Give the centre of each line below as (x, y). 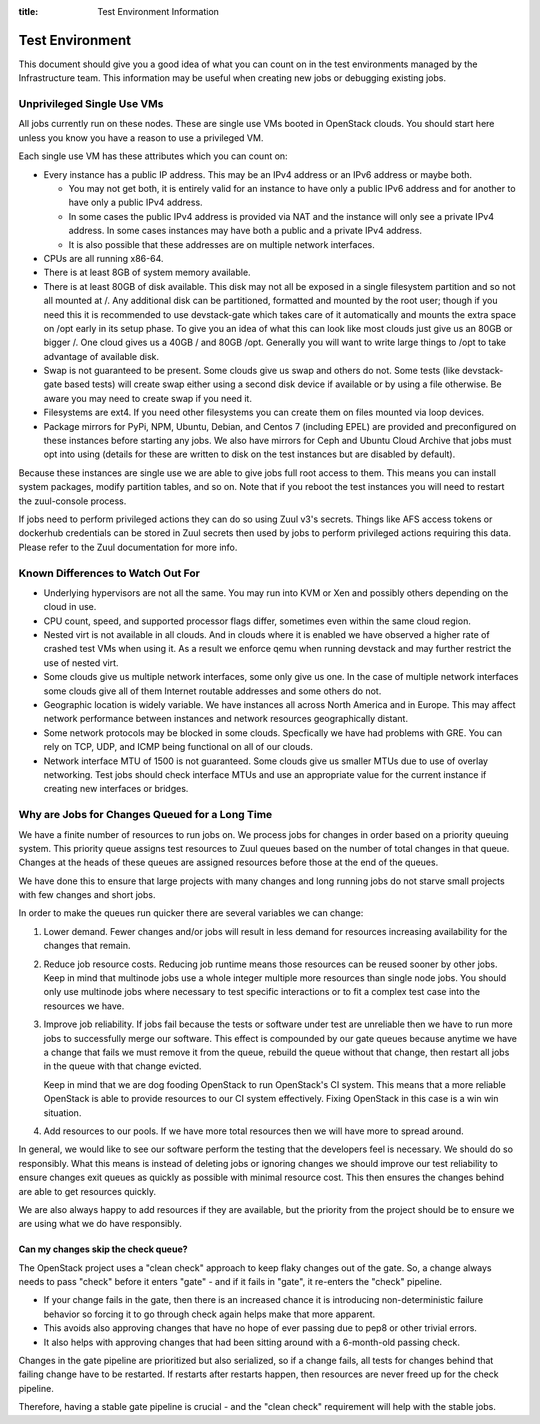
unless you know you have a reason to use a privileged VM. (141, 137)
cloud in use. (70, 607)
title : (28, 11)
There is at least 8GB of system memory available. (147, 272)
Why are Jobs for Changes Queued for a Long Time (145, 815)
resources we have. (84, 1006)
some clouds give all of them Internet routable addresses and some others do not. (212, 691)
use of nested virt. (81, 662)
